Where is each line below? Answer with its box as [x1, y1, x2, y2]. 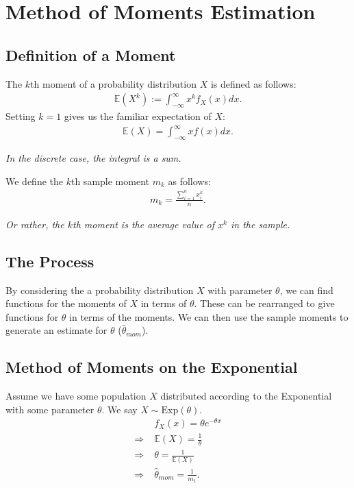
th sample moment [71, 173, 149, 188]
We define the [5, 173, 63, 188]
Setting [5, 109, 36, 123]
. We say [101, 402, 138, 416]
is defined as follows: [210, 76, 296, 90]
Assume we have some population [5, 389, 147, 403]
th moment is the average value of [73, 217, 215, 231]
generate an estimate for [5, 323, 108, 337]
